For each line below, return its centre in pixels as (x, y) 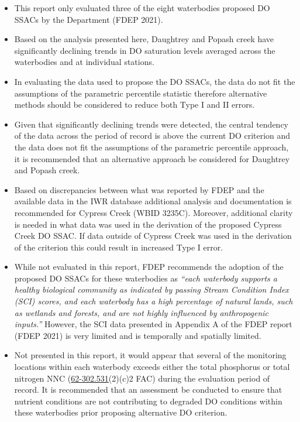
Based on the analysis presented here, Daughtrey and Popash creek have (144, 39)
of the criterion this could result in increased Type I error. (119, 247)
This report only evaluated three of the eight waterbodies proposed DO (142, 8)
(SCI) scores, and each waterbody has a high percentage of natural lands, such (154, 301)
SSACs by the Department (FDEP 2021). (89, 19)
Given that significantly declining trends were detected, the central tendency (151, 124)
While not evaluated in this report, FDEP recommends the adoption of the (149, 267)
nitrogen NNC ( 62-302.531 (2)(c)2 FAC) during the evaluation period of (142, 378)
